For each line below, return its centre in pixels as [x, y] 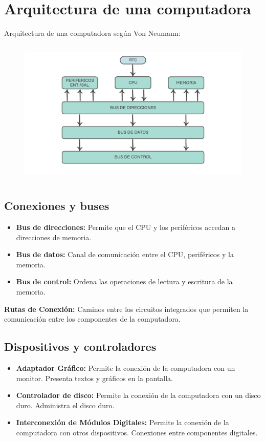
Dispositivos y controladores [80, 346]
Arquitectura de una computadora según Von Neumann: [92, 33]
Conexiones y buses [57, 206]
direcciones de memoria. [54, 237]
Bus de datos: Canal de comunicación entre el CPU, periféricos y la [125, 254]
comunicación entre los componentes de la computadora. [92, 319]
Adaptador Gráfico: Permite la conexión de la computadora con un [126, 368]
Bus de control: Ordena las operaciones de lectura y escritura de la [124, 281]
